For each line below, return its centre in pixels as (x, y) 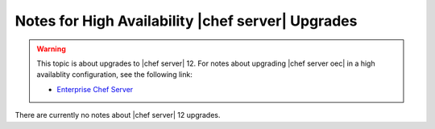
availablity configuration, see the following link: (114, 75)
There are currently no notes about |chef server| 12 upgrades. (118, 115)
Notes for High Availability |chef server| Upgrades (186, 21)
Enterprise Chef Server (95, 89)
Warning (51, 49)
